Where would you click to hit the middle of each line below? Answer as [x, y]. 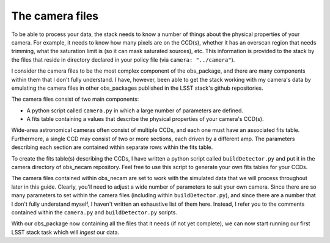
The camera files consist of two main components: [75, 99]
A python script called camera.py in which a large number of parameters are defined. [135, 111]
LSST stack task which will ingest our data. [65, 232]
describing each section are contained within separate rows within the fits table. [112, 147]
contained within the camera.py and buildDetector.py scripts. [94, 212]
